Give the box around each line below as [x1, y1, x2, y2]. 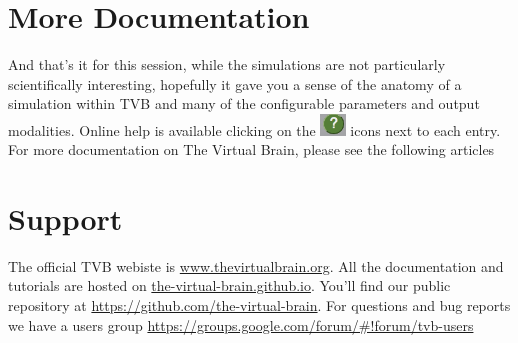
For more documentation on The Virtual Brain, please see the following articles [8, 139, 495, 160]
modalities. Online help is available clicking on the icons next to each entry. [8, 119, 501, 140]
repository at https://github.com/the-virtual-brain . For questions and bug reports [8, 295, 511, 316]
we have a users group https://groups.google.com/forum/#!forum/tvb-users [8, 314, 474, 335]
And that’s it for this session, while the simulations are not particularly [8, 54, 446, 75]
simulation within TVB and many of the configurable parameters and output [8, 93, 480, 114]
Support [8, 197, 123, 238]
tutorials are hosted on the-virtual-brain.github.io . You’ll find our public [8, 275, 451, 296]
